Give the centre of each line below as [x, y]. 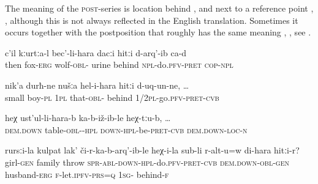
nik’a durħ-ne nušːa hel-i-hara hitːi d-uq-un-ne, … [97, 85]
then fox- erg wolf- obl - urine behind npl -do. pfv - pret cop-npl [119, 64]
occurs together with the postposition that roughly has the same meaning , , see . [158, 32]
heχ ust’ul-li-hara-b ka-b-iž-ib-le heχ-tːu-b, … [88, 118]
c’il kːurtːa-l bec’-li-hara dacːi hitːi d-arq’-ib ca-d [96, 52]
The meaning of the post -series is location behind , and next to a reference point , [159, 8]
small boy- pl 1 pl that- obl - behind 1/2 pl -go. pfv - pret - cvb [112, 97]
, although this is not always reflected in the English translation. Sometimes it [152, 20]
